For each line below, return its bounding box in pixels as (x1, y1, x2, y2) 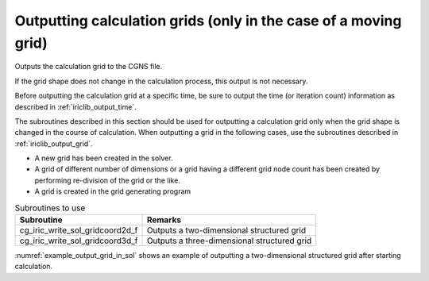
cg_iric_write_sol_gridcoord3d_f (19, 235, 138, 246)
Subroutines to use (14, 202, 86, 214)
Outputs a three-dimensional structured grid (146, 235, 312, 246)
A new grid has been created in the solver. (34, 153, 173, 163)
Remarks (146, 214, 182, 225)
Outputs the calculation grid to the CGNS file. (14, 62, 163, 71)
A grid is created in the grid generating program (34, 187, 191, 196)
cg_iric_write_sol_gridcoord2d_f (19, 225, 138, 236)
